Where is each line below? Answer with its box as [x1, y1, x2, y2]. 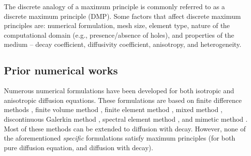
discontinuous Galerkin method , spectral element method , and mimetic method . [4, 113, 248, 124]
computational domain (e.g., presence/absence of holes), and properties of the [4, 29, 235, 40]
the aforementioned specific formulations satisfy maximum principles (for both [4, 133, 236, 143]
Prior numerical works [4, 63, 118, 78]
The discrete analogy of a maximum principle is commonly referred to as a [4, 1, 225, 11]
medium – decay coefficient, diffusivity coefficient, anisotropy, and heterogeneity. [4, 39, 241, 49]
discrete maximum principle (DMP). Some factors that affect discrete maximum [4, 11, 241, 21]
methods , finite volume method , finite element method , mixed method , [4, 104, 222, 114]
